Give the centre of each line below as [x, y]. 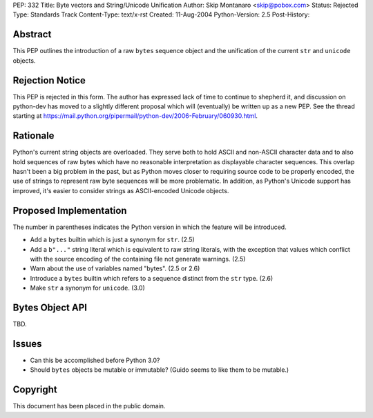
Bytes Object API [50, 307]
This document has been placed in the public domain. [89, 406]
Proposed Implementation [70, 210]
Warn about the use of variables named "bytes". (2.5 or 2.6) [115, 268]
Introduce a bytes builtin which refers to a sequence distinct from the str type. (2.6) [152, 278]
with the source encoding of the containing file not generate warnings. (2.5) [138, 259]
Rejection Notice [49, 80]
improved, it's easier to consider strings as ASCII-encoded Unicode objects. [121, 190]
